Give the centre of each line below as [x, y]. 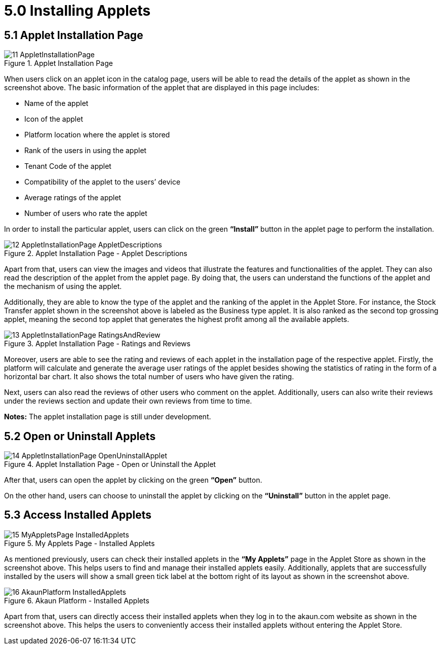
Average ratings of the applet [73, 198]
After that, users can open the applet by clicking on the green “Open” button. [133, 480]
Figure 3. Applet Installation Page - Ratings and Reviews [97, 344]
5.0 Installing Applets [77, 11]
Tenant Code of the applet [68, 166]
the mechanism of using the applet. [63, 286]
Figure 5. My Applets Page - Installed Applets [79, 543]
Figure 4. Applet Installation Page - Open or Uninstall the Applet [110, 464]
